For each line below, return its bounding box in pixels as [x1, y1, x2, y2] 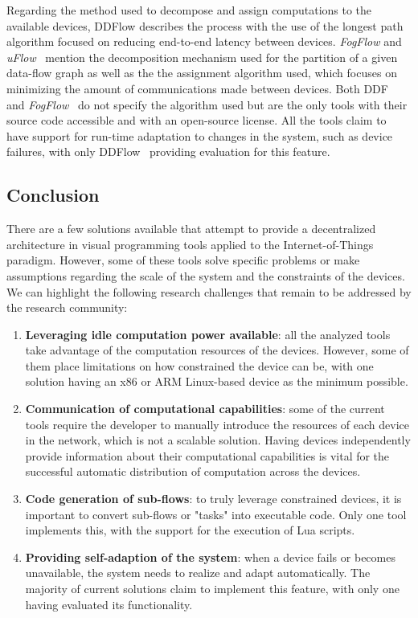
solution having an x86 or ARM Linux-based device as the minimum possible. [25, 373, 408, 390]
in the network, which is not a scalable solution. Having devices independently [25, 432, 411, 448]
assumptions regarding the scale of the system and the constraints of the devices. [6, 267, 405, 284]
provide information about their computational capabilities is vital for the [25, 447, 390, 464]
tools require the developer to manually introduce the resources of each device [25, 415, 410, 432]
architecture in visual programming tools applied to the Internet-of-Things [6, 235, 374, 252]
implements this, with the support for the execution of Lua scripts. [25, 522, 355, 538]
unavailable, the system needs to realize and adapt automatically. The [25, 564, 371, 581]
